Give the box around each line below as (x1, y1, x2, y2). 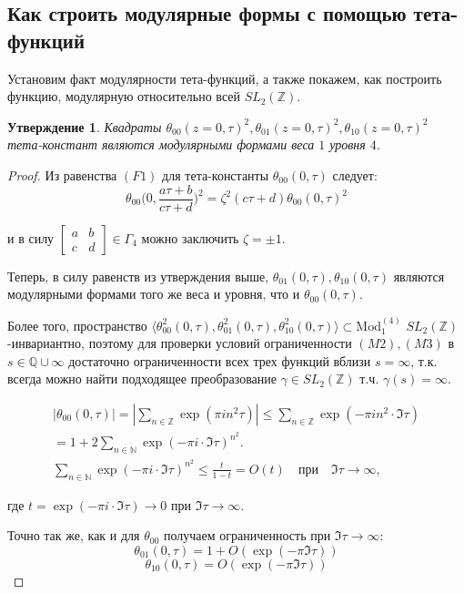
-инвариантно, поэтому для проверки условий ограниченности (7, 333, 352, 353)
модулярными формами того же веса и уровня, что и (7, 284, 300, 303)
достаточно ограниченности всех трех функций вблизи (68, 351, 371, 370)
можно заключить (141, 228, 239, 247)
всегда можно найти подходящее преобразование (7, 369, 277, 388)
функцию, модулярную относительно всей (7, 87, 240, 106)
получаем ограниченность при (164, 526, 331, 545)
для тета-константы (162, 165, 269, 184)
